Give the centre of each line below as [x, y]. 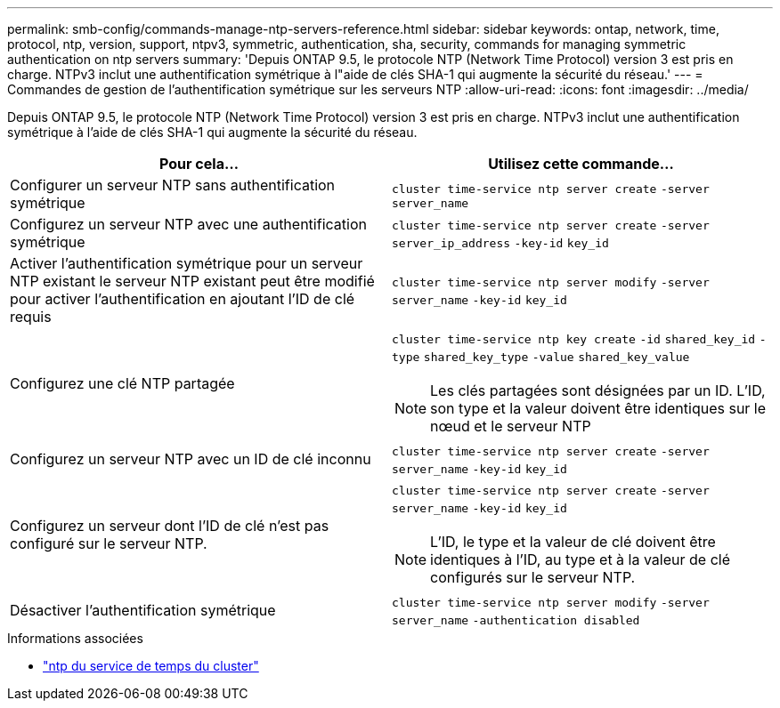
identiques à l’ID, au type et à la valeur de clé [581, 559]
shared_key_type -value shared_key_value [557, 357]
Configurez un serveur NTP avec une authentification [188, 224]
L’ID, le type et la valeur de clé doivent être [573, 542]
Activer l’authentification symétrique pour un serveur [187, 263]
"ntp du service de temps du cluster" [151, 666]
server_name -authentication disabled [516, 620]
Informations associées [75, 638]
